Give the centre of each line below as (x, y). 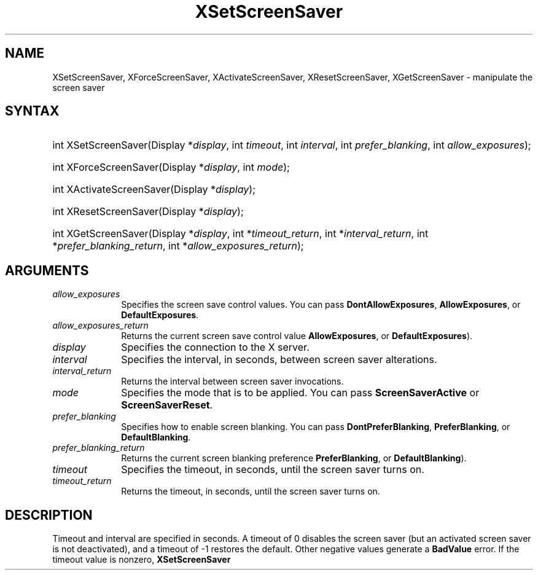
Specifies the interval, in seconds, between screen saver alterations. (279, 360)
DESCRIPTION (49, 515)
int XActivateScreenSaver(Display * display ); (154, 190)
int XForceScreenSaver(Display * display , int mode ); (171, 167)
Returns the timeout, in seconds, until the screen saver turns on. (251, 491)
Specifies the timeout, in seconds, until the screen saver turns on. (273, 470)
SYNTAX (32, 111)
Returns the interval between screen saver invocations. (232, 381)
